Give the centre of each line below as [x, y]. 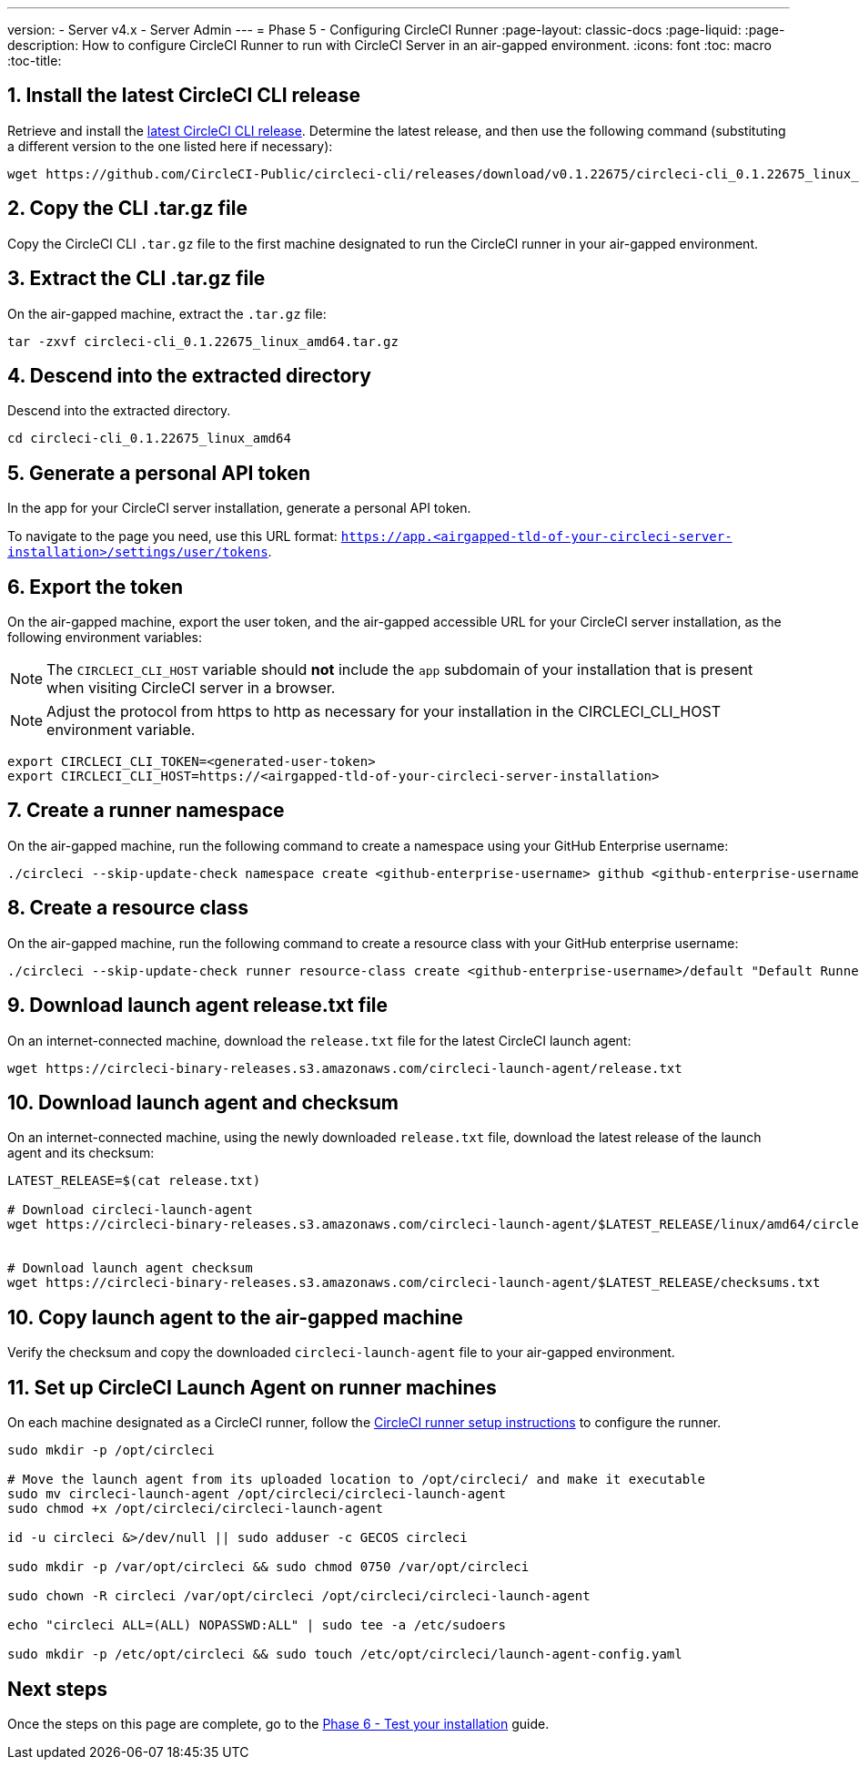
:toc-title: [35, 61]
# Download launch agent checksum [130, 1268]
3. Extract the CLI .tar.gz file [136, 279]
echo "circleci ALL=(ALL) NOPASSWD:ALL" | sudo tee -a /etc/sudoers [257, 1625]
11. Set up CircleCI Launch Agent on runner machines [252, 1387]
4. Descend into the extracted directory [189, 375]
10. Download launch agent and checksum [203, 1103]
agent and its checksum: [81, 1153]
